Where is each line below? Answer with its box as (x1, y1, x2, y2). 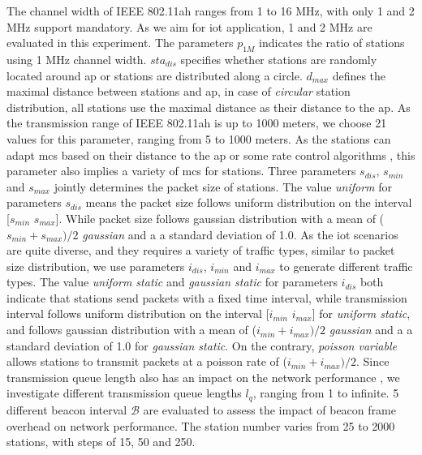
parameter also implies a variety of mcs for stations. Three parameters (6, 162, 356, 179)
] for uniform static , (312, 305, 411, 322)
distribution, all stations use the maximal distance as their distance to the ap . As (6, 98, 411, 115)
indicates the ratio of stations (259, 34, 405, 51)
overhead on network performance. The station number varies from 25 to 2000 (6, 417, 395, 434)
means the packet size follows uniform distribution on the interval (85, 194, 412, 211)
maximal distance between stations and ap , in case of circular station (6, 83, 351, 100)
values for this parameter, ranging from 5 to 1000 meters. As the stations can (6, 130, 391, 147)
